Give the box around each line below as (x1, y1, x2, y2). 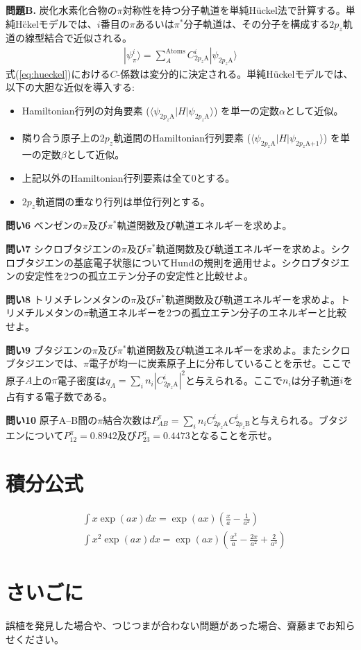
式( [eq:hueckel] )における (6, 66, 110, 80)
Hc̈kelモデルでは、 (15, 16, 97, 31)
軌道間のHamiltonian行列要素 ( (113, 130, 251, 144)
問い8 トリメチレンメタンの (6, 291, 131, 306)
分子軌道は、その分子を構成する (183, 16, 330, 31)
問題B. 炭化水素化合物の (6, 3, 117, 17)
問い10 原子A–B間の (6, 412, 98, 427)
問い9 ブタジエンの (6, 342, 92, 357)
